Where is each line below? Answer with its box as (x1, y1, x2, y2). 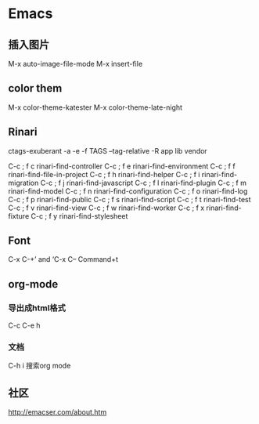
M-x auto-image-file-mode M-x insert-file (8, 60, 143, 68)
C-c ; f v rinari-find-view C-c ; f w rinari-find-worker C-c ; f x (8, 203, 205, 212)
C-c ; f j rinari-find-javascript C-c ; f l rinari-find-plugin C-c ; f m (40, 178, 246, 187)
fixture (8, 211, 30, 220)
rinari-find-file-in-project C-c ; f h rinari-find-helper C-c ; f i (8, 169, 200, 179)
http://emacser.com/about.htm (8, 408, 107, 417)
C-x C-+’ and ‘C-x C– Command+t (8, 255, 119, 264)
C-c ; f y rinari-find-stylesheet (31, 211, 128, 220)
